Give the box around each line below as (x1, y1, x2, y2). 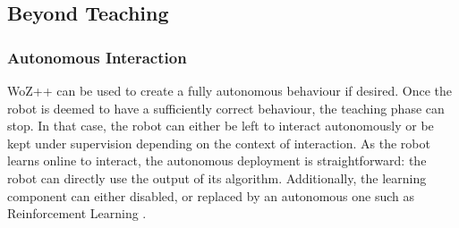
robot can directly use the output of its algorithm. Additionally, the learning (7, 168, 427, 187)
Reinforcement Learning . (7, 204, 147, 223)
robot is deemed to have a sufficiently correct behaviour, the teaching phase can (7, 98, 445, 117)
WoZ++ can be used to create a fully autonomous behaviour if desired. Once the (7, 81, 452, 99)
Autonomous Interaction (7, 46, 187, 68)
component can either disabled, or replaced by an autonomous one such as (7, 186, 415, 205)
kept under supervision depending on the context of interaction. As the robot (7, 133, 430, 152)
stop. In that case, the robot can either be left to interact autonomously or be (7, 116, 434, 135)
